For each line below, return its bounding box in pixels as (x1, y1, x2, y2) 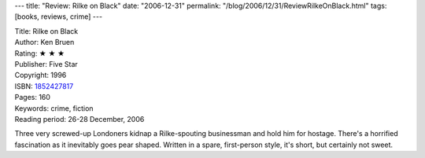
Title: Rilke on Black (14, 26, 79, 35)
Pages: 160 (14, 93, 51, 102)
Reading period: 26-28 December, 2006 (14, 114, 145, 123)
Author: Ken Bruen (14, 38, 75, 47)
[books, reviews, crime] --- (14, 12, 102, 21)
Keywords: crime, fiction (14, 103, 94, 113)
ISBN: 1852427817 (14, 81, 74, 90)
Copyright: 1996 (14, 71, 67, 80)
